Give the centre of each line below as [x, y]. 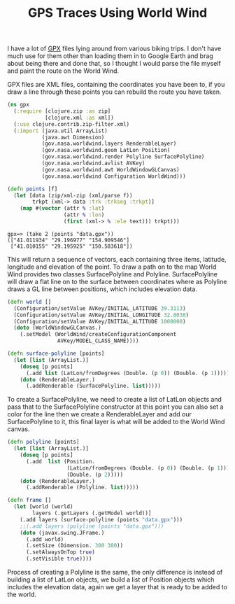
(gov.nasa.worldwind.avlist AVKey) [93, 163]
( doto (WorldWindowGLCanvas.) [57, 328]
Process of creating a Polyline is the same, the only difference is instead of [115, 573]
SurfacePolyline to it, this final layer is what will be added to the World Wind [116, 422]
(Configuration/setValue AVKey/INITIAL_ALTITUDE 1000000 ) [100, 321]
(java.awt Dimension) [73, 137]
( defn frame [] [29, 500]
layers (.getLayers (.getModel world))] [92, 513]
